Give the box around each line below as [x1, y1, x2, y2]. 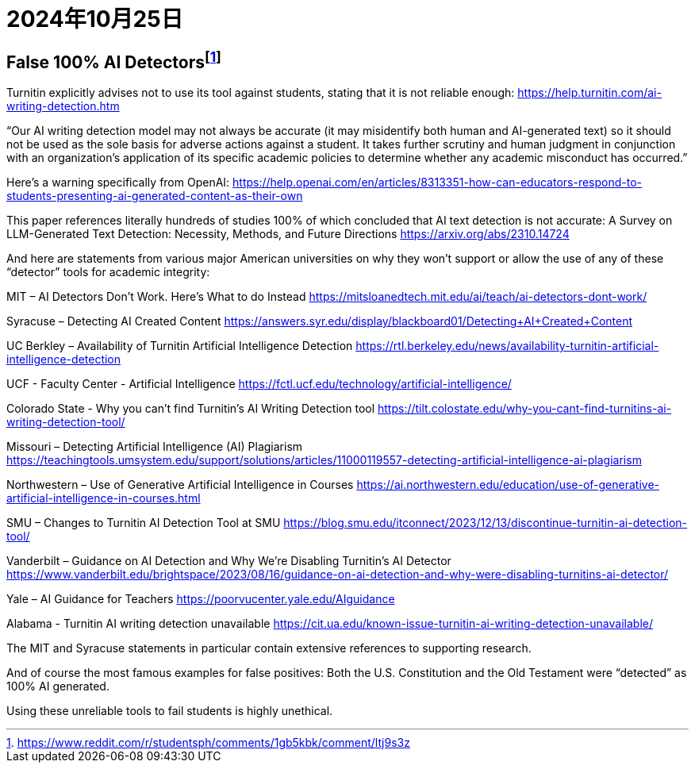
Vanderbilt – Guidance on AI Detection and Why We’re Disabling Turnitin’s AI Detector [6, 554, 451, 568]
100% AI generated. [6, 679, 109, 694]
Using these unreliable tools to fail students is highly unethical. [6, 704, 333, 718]
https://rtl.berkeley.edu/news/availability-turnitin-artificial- [355, 339, 659, 353]
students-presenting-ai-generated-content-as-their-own [6, 189, 303, 203]
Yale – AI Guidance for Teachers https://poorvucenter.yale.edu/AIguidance [6, 592, 395, 606]
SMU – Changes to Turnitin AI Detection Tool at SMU [6, 516, 281, 530]
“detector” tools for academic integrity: [6, 265, 210, 279]
